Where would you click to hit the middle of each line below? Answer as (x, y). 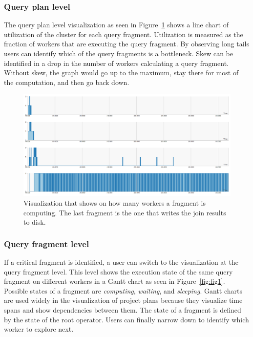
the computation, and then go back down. (67, 82)
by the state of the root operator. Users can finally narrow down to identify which (126, 319)
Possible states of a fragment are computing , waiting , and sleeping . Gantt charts (123, 290)
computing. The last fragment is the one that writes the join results (125, 212)
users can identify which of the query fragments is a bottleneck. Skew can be (119, 53)
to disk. (35, 222)
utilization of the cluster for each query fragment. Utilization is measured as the (124, 34)
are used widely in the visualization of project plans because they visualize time (123, 300)
